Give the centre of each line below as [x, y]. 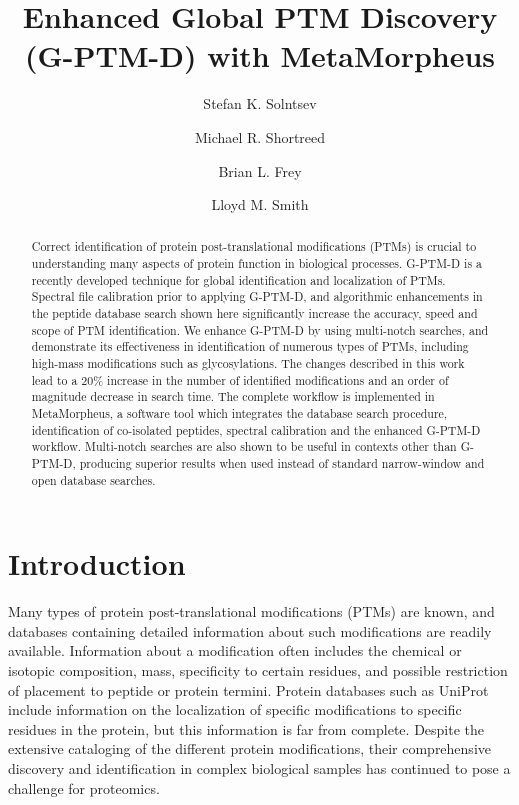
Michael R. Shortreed [260, 136]
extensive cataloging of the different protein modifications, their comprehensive [249, 748]
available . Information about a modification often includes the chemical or [235, 650]
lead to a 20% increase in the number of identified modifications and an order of [240, 379]
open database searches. [93, 479]
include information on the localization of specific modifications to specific [235, 709]
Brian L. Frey [260, 170]
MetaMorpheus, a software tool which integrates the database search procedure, [239, 413]
